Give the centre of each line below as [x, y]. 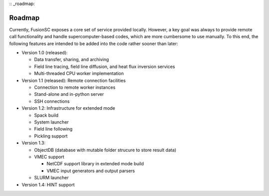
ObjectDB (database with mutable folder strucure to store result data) [105, 150]
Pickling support [51, 136]
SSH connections [52, 101]
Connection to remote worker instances [75, 87]
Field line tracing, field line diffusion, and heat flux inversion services [105, 66]
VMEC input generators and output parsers [91, 171]
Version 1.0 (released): [45, 53]
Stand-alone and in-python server [69, 94]
